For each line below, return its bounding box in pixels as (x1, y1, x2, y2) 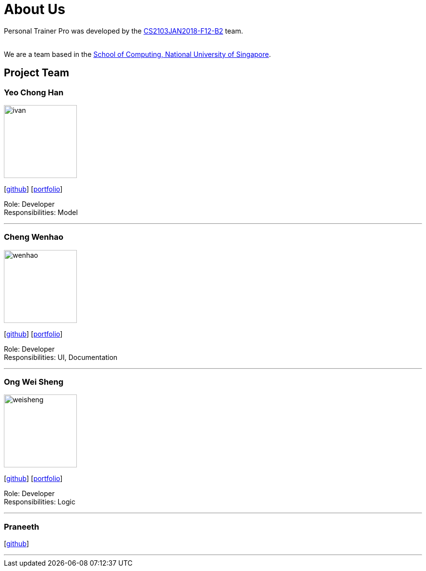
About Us (4, 1, 66, 18)
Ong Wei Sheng (4, 377, 64, 387)
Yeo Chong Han (4, 87, 64, 97)
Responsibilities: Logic (4, 498, 75, 506)
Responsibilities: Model (4, 208, 78, 216)
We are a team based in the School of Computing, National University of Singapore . (4, 50, 271, 58)
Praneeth (4, 521, 39, 532)
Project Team (4, 67, 70, 79)
